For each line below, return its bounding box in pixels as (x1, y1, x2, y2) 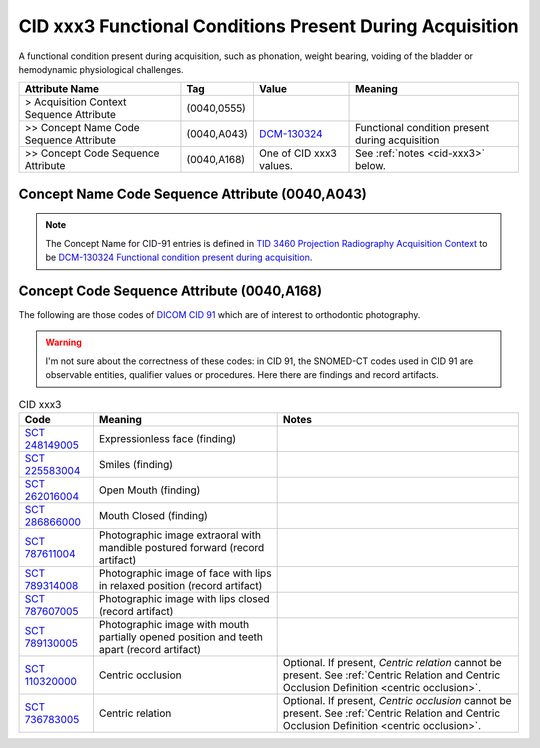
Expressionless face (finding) (98, 431, 237, 445)
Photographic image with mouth (98, 617, 250, 631)
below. (355, 159, 387, 173)
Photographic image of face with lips (98, 566, 272, 580)
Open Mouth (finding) (98, 483, 201, 497)
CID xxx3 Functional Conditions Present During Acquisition (18, 15, 519, 37)
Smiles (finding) (98, 457, 174, 471)
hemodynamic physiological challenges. (18, 63, 184, 75)
